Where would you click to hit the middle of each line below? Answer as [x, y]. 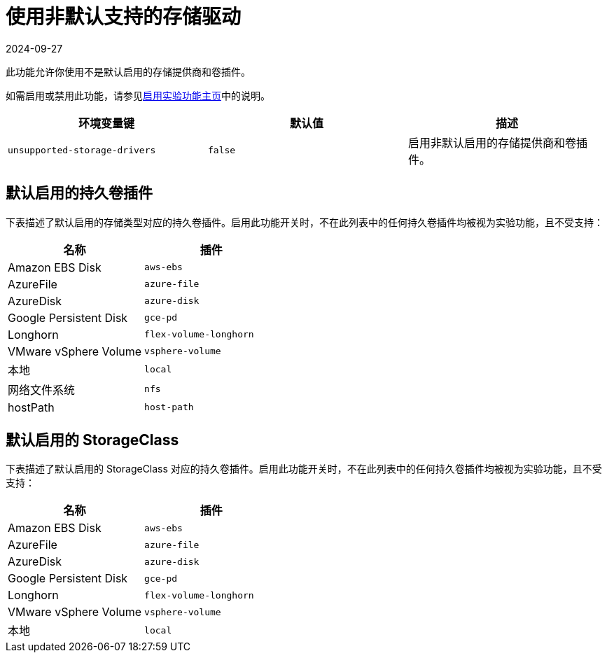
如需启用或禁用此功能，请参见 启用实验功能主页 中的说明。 [138, 95]
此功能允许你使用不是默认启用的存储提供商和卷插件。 [128, 71]
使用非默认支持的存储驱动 [124, 17]
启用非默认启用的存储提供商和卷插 [497, 142]
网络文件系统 [42, 390]
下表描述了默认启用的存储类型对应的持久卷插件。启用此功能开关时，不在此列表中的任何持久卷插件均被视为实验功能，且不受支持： [305, 222]
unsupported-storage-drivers [82, 150]
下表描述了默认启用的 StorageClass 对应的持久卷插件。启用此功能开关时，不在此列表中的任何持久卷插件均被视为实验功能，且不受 [304, 469]
